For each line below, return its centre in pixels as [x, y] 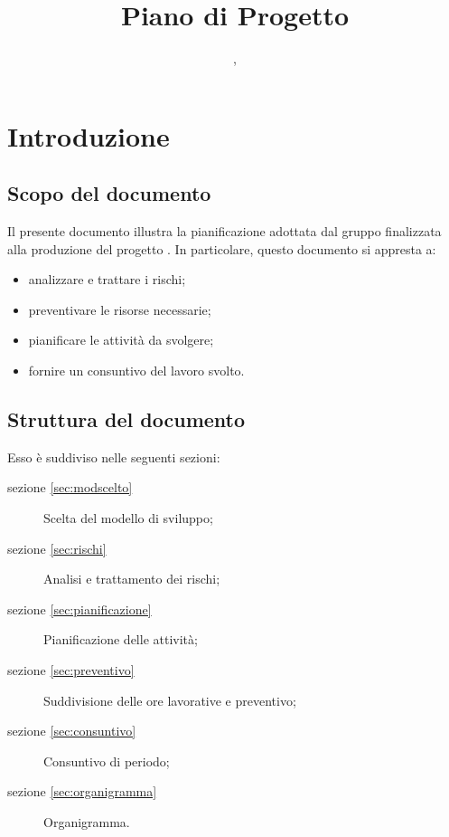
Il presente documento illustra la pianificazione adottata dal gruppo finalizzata [224, 231]
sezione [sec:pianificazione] [80, 609]
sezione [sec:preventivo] [71, 670]
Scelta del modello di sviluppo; [128, 518]
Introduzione [89, 135]
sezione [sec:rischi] [57, 548]
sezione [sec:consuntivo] [72, 731]
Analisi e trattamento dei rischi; [132, 579]
